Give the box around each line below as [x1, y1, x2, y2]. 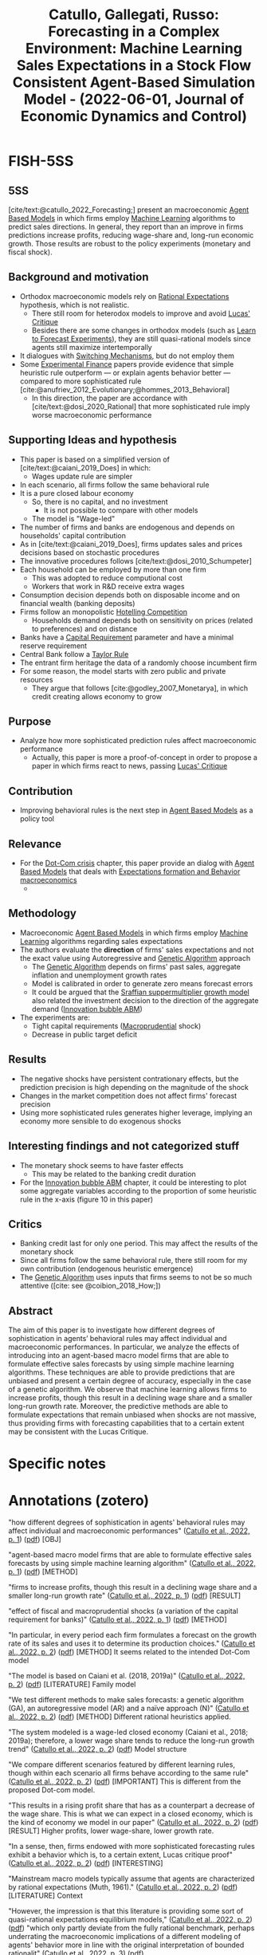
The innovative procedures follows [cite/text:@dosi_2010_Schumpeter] [19, 556, 253, 565]
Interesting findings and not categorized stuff [8, 1139, 240, 1153]
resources [19, 675, 53, 684]
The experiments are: [19, 1013, 90, 1022]
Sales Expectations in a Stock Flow [16, 57, 252, 75]
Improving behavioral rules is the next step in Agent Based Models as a [19, 805, 253, 815]
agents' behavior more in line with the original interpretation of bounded [8, 1940, 245, 1950]
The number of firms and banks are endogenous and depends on [19, 522, 235, 532]
